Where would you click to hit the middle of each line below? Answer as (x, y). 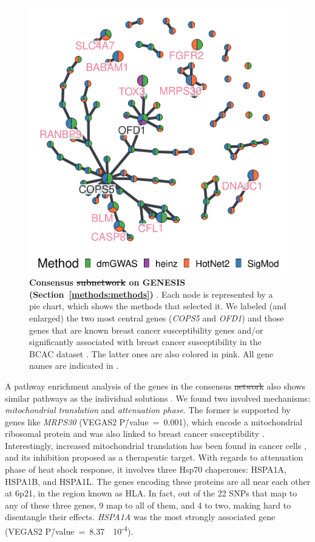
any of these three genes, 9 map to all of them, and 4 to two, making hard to (148, 505)
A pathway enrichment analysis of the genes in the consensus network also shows (155, 386)
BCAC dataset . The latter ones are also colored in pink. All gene (151, 353)
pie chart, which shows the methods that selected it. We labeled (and (158, 306)
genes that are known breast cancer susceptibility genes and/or (146, 330)
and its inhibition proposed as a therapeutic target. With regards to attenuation (154, 457)
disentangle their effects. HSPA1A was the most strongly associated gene (140, 517)
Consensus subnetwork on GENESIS (107, 282)
